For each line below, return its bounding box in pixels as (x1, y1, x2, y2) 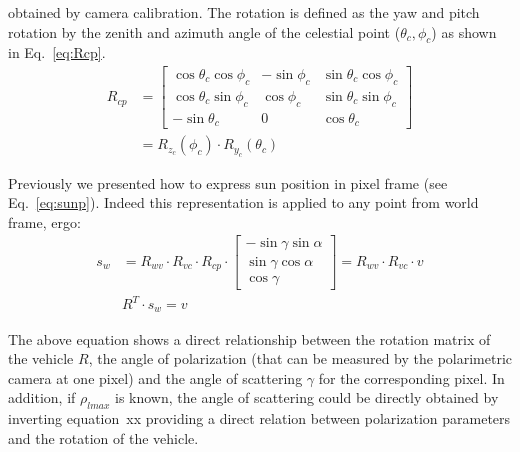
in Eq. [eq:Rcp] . (8, 42, 106, 63)
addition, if (8, 387, 76, 408)
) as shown (431, 21, 497, 42)
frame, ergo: (8, 211, 81, 232)
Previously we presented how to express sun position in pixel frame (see (8, 172, 448, 193)
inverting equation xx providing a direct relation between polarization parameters (8, 408, 511, 429)
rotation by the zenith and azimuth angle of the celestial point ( (8, 21, 401, 42)
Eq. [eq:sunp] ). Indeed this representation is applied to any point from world (8, 192, 479, 213)
